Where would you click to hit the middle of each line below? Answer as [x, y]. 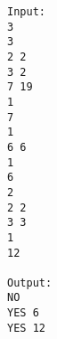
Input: [26, 12]
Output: [30, 282]
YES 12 [26, 328]
